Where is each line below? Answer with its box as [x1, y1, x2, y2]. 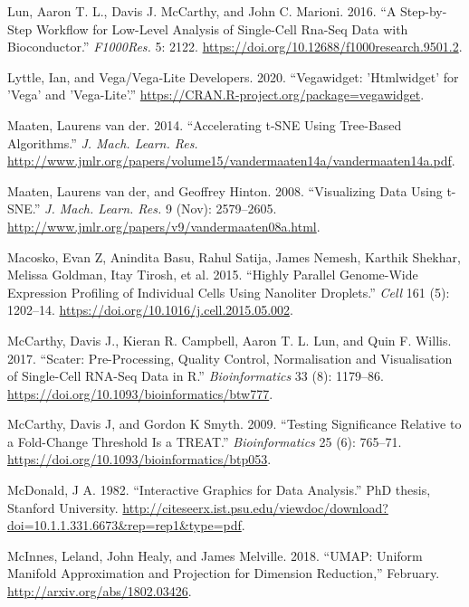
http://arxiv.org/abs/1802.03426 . [7, 582, 192, 601]
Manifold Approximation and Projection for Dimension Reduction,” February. [7, 564, 440, 583]
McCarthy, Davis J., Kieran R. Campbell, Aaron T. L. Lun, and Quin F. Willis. [7, 330, 452, 349]
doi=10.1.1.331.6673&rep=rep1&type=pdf [7, 516, 242, 535]
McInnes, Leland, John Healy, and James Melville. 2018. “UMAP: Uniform [7, 545, 423, 564]
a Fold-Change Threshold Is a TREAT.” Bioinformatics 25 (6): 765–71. [7, 432, 402, 451]
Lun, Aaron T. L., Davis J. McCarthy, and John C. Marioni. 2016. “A [7, 2, 397, 20]
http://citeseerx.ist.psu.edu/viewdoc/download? [122, 498, 388, 517]
